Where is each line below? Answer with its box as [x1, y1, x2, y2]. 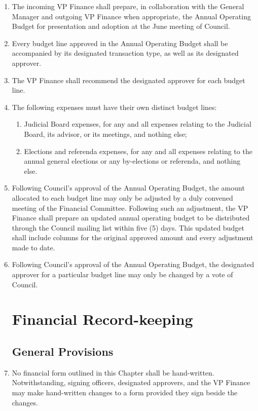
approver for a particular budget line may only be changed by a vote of [12, 269, 233, 280]
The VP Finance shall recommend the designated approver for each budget [12, 74, 245, 85]
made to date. [12, 242, 55, 252]
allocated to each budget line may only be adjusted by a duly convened [12, 192, 233, 203]
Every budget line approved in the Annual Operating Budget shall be [12, 38, 228, 48]
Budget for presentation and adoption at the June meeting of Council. [12, 21, 230, 31]
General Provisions [12, 344, 114, 359]
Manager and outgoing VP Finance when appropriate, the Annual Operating [12, 11, 251, 21]
